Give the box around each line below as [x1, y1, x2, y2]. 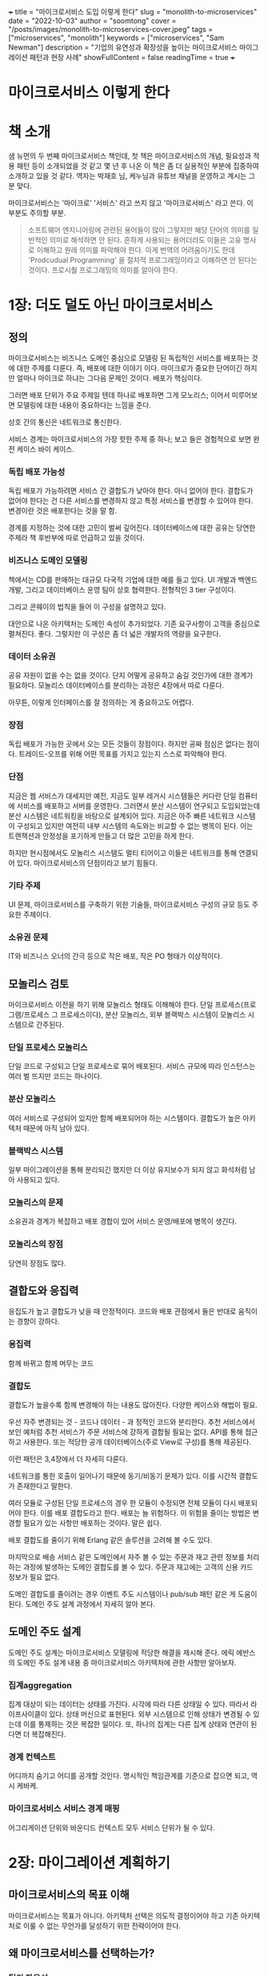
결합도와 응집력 [8, 1283, 79, 1297]
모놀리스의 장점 [8, 1239, 64, 1250]
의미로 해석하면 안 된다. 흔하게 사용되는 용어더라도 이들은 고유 [49, 235, 242, 245]
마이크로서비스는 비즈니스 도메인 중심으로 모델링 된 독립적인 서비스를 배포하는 [8, 353, 250, 363]
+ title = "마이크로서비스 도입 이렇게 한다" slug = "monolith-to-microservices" [8, 7, 258, 16]
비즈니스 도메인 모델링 [8, 555, 88, 566]
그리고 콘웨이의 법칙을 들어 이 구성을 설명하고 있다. [8, 601, 166, 611]
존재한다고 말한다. [16, 1480, 73, 1491]
